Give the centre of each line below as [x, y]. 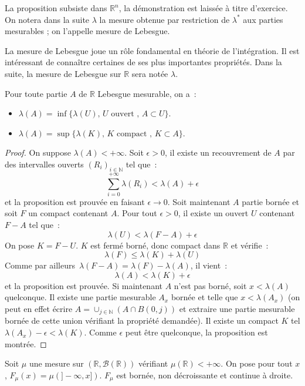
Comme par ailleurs [40, 265]
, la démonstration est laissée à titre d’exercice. [203, 8]
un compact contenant [68, 213]
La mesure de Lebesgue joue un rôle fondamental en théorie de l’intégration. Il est [152, 50]
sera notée [150, 73]
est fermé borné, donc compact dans [155, 245]
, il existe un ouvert [213, 213]
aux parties [263, 19]
